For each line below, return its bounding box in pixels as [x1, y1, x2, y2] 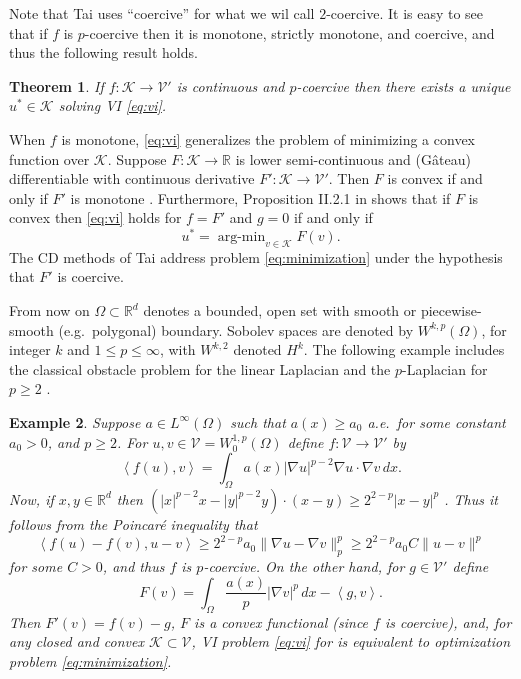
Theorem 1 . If [9, 75, 104, 96]
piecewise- [420, 300, 482, 320]
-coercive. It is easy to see [326, 3, 484, 23]
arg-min [217, 230, 266, 245]
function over [9, 148, 90, 169]
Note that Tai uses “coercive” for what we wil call [9, 3, 315, 23]
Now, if [9, 488, 54, 509]
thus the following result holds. [9, 42, 198, 63]
